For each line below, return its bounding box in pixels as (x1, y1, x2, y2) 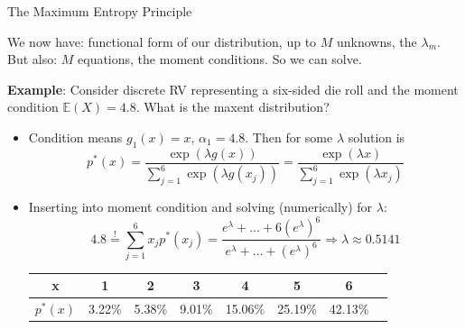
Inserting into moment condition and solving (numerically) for (28, 196, 373, 215)
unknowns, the (337, 32, 417, 50)
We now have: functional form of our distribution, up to (7, 32, 317, 50)
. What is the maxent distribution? (135, 97, 330, 116)
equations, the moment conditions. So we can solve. (78, 50, 362, 69)
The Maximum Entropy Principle (7, 2, 192, 20)
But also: (7, 50, 58, 69)
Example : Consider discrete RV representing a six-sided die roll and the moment (7, 79, 459, 98)
